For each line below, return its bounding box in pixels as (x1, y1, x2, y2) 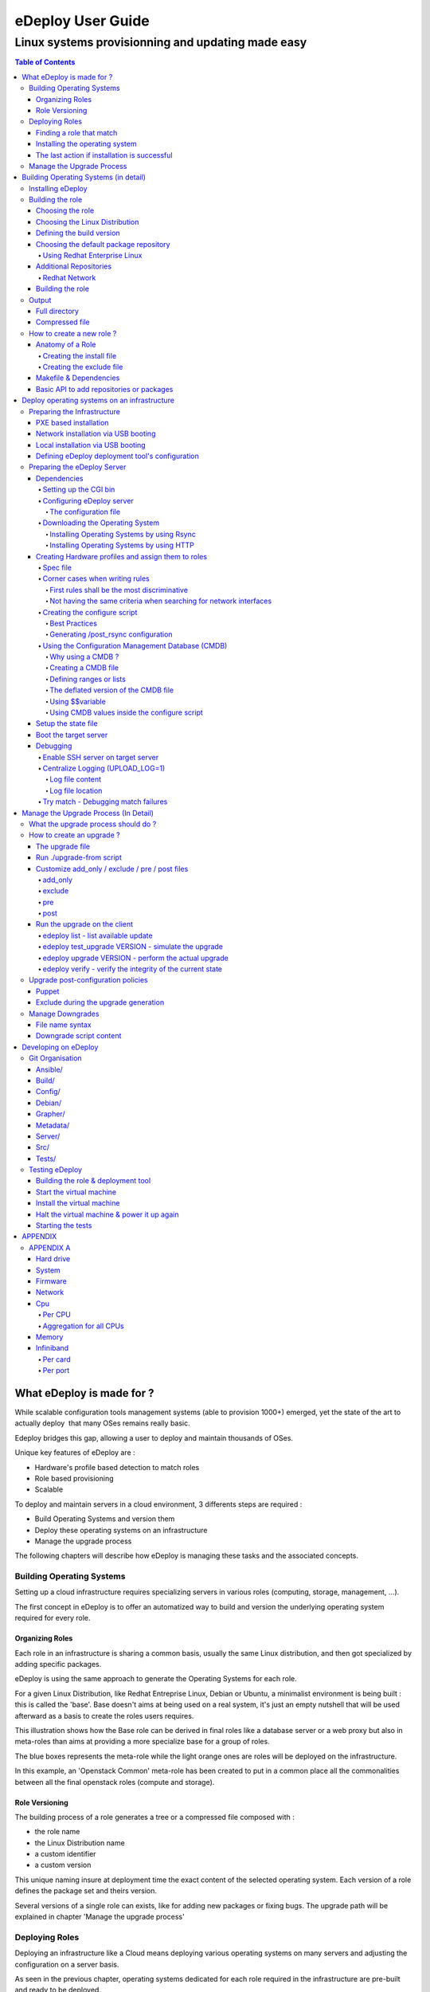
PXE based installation (36, 418, 109, 427)
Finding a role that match (36, 127, 118, 137)
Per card (42, 1355, 71, 1364)
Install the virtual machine (36, 1198, 120, 1208)
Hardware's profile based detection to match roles (34, 1462, 200, 1472)
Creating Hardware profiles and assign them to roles (36, 551, 207, 561)
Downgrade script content (36, 1031, 122, 1041)
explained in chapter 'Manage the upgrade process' (14, 1912, 185, 1922)
